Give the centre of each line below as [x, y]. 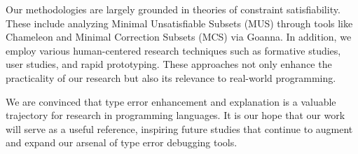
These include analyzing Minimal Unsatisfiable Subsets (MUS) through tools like [179, 23]
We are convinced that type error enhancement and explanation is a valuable [171, 101]
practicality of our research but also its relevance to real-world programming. [171, 77]
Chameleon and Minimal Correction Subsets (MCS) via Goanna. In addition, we [179, 37]
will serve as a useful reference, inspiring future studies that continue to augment [179, 128]
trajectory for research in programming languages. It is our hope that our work [175, 115]
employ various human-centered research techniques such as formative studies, [173, 50]
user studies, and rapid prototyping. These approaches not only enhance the [169, 64]
